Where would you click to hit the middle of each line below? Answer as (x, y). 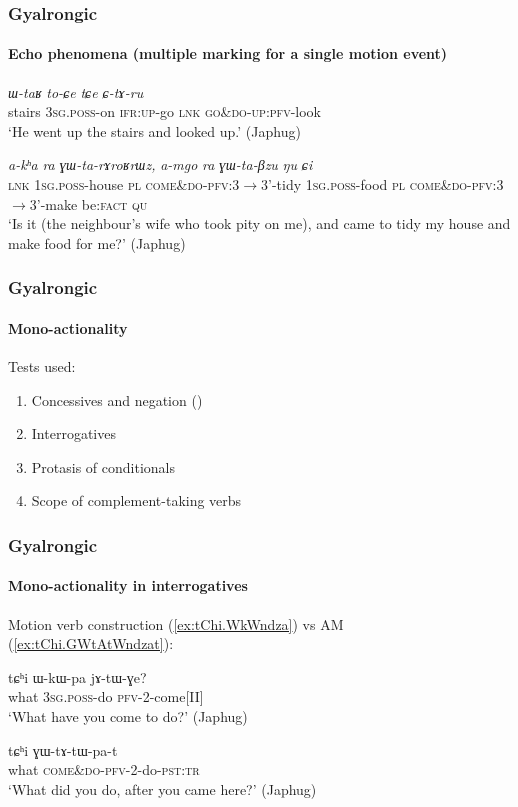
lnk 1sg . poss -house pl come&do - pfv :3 (124, 184)
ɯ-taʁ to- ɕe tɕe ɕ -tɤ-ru (76, 91)
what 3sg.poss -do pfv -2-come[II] (106, 696)
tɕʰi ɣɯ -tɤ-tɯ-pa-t (63, 749)
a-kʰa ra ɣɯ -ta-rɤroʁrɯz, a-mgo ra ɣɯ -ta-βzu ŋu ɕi (160, 164)
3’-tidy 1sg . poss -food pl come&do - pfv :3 (382, 184)
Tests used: (42, 366)
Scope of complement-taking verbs (136, 500)
